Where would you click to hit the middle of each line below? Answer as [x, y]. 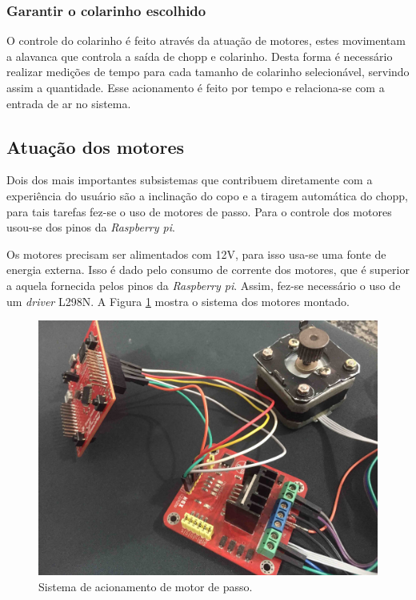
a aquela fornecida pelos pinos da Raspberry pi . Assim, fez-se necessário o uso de [204, 285]
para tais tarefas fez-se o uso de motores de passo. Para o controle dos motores [199, 211]
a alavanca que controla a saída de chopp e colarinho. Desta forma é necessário [200, 56]
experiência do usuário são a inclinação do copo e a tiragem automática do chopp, [207, 195]
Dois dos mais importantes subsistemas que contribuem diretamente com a [190, 180]
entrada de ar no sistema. [69, 103]
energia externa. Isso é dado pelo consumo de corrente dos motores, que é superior [208, 270]
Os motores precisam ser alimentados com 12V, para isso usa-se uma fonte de [196, 254]
